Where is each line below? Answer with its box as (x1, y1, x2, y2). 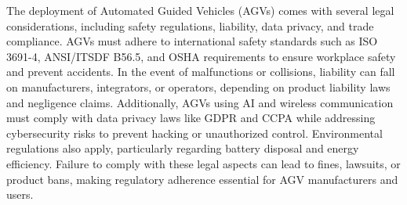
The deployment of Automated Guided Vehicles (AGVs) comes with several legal (6, 2, 394, 18)
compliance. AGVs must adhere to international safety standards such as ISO (6, 33, 378, 49)
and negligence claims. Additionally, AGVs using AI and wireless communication (6, 94, 394, 110)
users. (6, 186, 34, 203)
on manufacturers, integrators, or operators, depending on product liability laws (6, 78, 391, 95)
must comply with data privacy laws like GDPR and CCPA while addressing (6, 110, 376, 126)
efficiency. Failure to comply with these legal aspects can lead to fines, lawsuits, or (6, 155, 401, 171)
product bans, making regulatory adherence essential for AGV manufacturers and (6, 171, 398, 187)
